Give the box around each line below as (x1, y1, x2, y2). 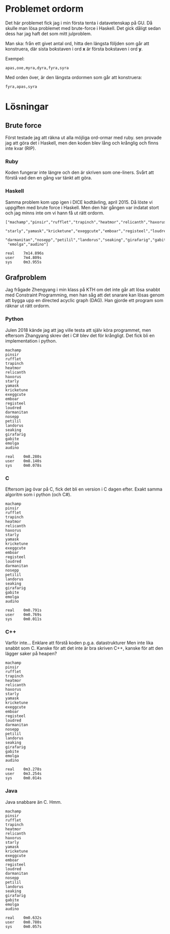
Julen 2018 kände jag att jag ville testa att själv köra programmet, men (5, 327, 151, 333)
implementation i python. (5, 338, 57, 344)
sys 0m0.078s (5, 463, 42, 468)
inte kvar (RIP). (5, 145, 36, 151)
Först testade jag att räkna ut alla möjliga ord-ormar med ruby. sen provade (5, 134, 162, 140)
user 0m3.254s (5, 771, 42, 776)
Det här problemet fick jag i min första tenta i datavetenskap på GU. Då (5, 20, 153, 26)
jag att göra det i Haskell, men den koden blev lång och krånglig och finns (5, 140, 158, 146)
